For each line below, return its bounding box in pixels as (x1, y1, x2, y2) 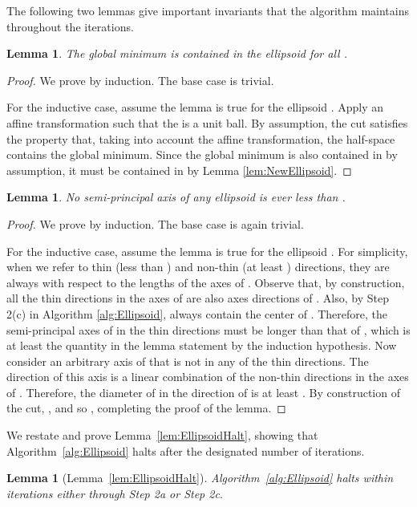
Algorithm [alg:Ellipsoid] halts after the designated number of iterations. (6, 442, 365, 459)
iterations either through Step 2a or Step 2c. (6, 485, 224, 501)
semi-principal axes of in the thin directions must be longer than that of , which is (6, 321, 411, 338)
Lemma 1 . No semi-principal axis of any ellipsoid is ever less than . (6, 189, 346, 205)
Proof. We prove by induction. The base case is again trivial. (6, 215, 304, 232)
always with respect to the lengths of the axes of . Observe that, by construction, (6, 274, 405, 290)
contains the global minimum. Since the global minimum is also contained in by (6, 146, 398, 163)
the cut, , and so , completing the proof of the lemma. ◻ (6, 400, 286, 416)
